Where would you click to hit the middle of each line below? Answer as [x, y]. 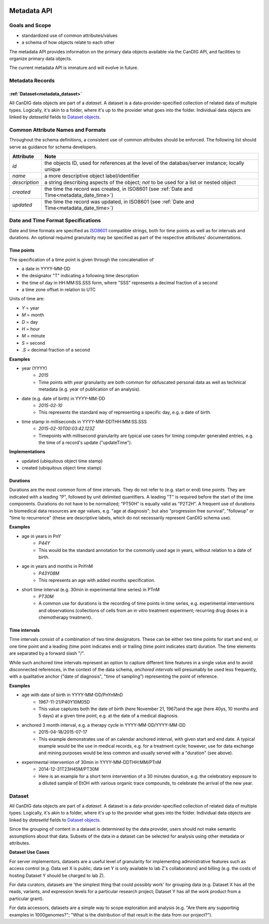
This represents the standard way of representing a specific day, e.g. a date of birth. [125, 413]
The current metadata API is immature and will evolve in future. [74, 68]
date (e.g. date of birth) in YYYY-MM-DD [64, 398]
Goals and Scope [30, 25]
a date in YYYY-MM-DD [46, 268]
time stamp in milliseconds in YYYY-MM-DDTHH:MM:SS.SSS [84, 422]
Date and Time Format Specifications [55, 221]
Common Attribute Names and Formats [58, 130]
